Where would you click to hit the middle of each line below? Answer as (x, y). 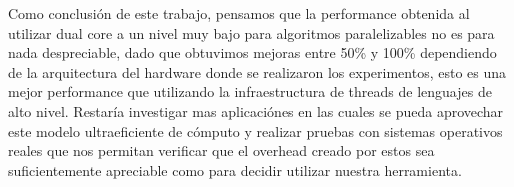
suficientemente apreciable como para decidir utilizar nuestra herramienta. (235, 169)
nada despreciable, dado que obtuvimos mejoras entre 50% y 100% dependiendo (252, 52)
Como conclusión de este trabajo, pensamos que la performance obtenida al (239, 13)
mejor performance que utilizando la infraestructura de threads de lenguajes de (250, 91)
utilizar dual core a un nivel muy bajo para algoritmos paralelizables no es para (251, 32)
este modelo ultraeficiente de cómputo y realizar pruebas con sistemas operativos (255, 130)
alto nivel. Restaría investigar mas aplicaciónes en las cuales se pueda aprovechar (256, 110)
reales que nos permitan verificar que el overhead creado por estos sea (221, 150)
